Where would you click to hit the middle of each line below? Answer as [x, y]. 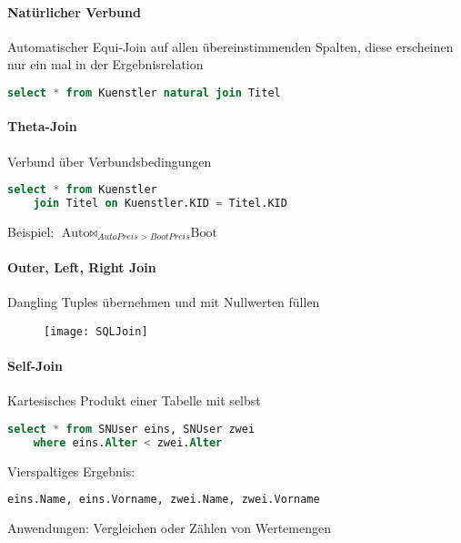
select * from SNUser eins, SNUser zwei [131, 430]
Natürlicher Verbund [74, 11]
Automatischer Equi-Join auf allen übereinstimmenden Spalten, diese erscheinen [230, 46]
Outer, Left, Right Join [82, 267]
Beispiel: [31, 231]
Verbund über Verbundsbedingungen [110, 161]
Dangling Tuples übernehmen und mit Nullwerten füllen [164, 302]
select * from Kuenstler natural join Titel [144, 92]
